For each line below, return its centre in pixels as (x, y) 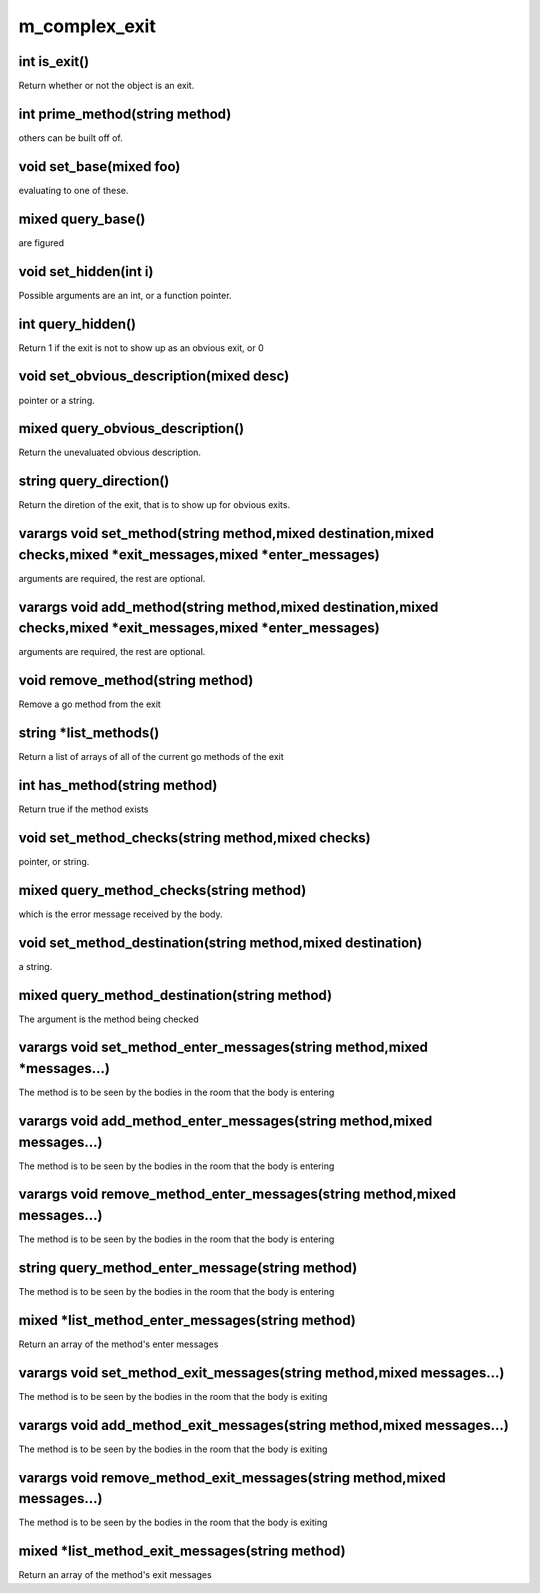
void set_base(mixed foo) (99, 166)
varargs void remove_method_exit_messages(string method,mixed (232, 1477)
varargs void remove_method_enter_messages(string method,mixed (237, 1194)
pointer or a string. (56, 400)
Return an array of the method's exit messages (115, 1575)
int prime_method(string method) (125, 113)
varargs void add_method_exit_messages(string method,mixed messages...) (263, 1425)
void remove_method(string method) (136, 680)
